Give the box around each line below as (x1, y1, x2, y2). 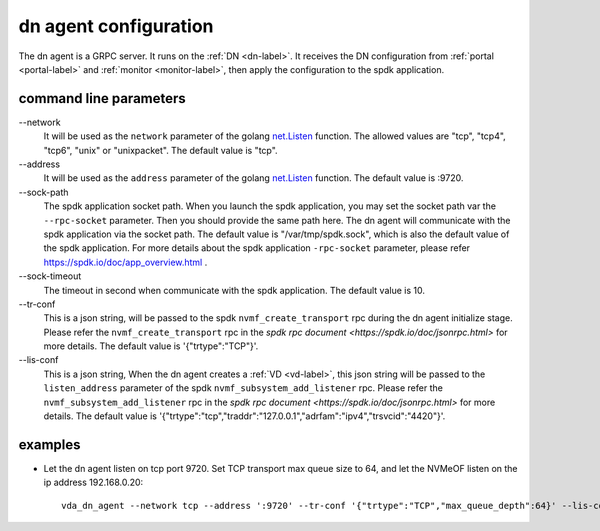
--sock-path (18, 186, 69, 198)
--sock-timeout (18, 270, 82, 282)
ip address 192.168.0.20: (43, 476, 144, 489)
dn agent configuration (18, 15, 214, 37)
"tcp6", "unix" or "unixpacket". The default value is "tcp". (43, 144, 279, 156)
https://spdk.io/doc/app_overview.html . (43, 256, 208, 268)
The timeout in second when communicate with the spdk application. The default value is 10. (43, 284, 425, 296)
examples (18, 436, 81, 453)
